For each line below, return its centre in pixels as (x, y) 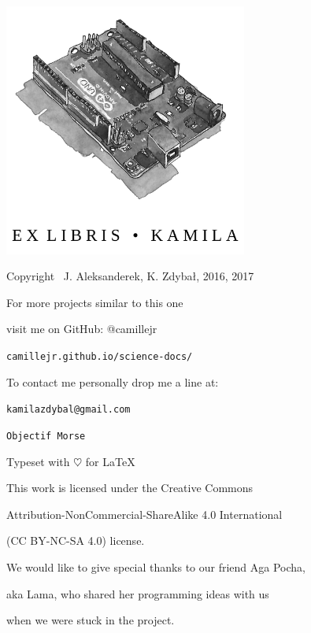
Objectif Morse (46, 436)
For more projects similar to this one (95, 302)
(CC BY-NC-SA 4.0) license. (76, 540)
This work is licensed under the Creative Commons (130, 488)
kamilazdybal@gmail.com (68, 410)
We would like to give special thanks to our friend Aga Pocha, (156, 566)
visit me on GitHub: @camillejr (82, 329)
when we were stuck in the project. (91, 620)
